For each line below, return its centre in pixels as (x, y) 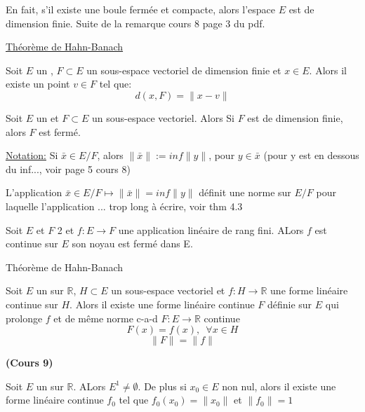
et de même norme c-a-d (106, 318)
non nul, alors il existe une (279, 386)
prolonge (24, 318)
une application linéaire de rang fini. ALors (211, 229)
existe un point (38, 84)
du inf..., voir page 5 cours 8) (68, 169)
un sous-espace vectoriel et (168, 290)
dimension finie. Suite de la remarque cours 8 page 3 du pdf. (135, 23)
